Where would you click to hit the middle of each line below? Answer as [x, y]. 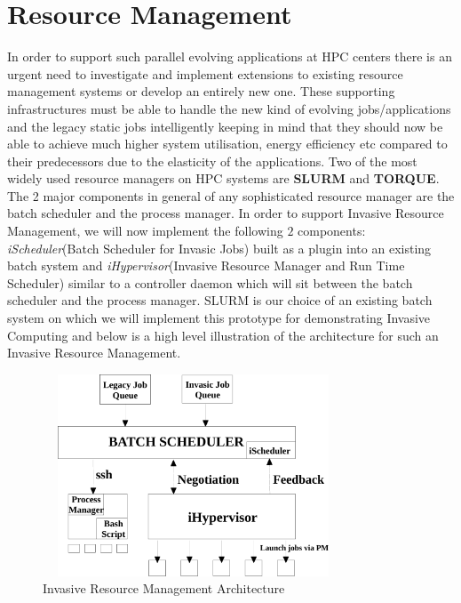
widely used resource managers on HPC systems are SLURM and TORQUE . [223, 178]
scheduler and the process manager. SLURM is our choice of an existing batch [220, 300]
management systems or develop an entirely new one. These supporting [201, 91]
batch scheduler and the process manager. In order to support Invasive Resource [226, 213]
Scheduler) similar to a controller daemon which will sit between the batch [210, 282]
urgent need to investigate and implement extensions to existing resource [205, 73]
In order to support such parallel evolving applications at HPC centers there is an [230, 56]
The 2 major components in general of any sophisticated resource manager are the [231, 195]
